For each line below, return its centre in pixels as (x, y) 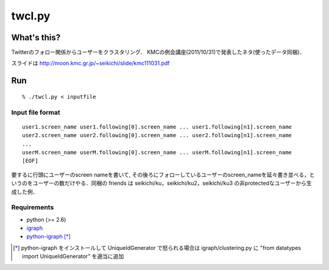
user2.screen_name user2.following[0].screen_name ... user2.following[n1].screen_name (157, 135)
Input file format (36, 112)
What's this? (36, 37)
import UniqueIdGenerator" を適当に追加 (73, 257)
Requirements (33, 207)
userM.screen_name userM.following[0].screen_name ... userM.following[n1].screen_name (157, 152)
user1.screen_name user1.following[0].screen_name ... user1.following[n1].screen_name (157, 127)
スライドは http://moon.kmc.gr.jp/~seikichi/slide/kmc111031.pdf (90, 63)
